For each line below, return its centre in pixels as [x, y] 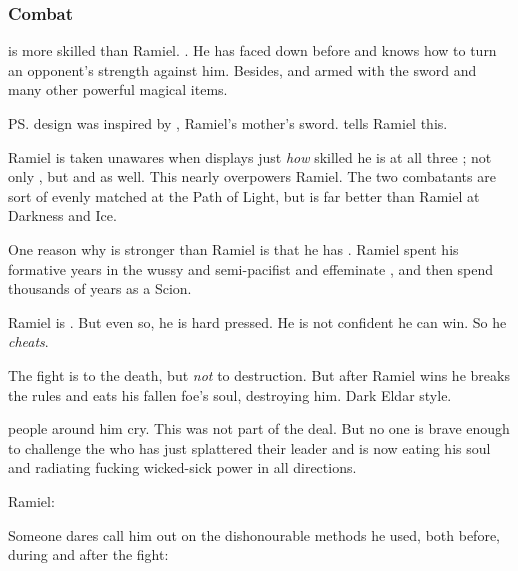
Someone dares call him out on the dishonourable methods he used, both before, [254, 534]
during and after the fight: [88, 554]
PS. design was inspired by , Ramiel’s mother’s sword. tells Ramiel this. [228, 123]
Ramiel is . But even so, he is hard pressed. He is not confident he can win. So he [257, 321]
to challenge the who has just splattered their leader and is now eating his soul [249, 447]
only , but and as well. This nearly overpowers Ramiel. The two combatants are [252, 176]
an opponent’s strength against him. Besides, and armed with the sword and [242, 69]
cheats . [28, 341]
